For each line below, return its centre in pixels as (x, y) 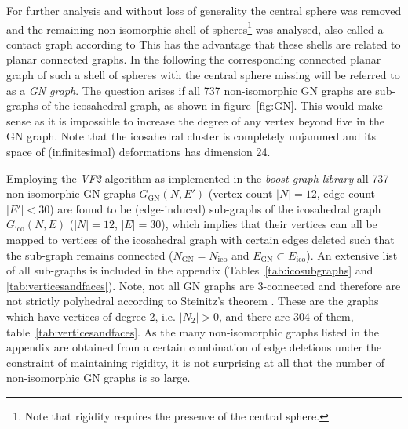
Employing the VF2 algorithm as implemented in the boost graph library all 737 (198, 178)
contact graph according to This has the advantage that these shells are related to (204, 44)
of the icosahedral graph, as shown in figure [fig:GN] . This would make (212, 105)
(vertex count (240, 193)
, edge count (346, 193)
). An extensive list (352, 254)
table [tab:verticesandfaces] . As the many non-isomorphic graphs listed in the (193, 331)
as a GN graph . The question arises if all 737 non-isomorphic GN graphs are (189, 90)
